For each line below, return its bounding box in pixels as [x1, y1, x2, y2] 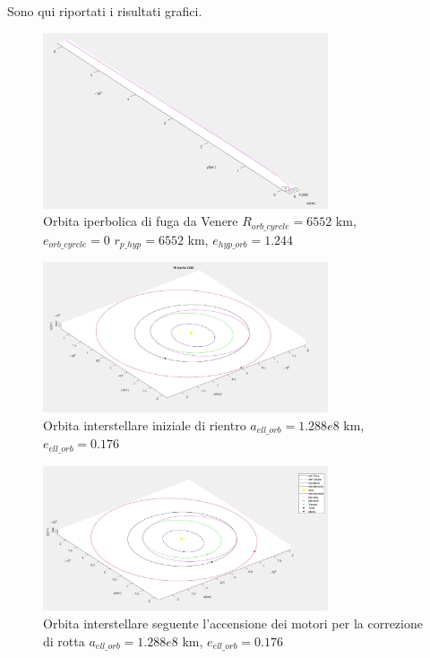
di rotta [43, 631, 85, 650]
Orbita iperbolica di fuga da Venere [43, 212, 238, 230]
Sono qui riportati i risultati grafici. [7, 2, 202, 20]
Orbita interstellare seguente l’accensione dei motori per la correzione [43, 613, 423, 632]
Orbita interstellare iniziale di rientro [43, 415, 246, 434]
